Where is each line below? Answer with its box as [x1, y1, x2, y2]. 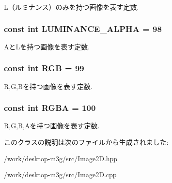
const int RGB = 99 [4, 62, 84, 74]
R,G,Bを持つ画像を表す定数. [4, 81, 93, 91]
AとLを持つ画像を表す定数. [4, 41, 90, 51]
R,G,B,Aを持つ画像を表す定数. [4, 121, 100, 131]
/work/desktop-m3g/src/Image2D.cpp [4, 169, 117, 180]
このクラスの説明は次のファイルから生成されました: [4, 137, 169, 147]
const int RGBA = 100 [4, 102, 96, 114]
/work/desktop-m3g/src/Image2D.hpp [4, 153, 118, 163]
